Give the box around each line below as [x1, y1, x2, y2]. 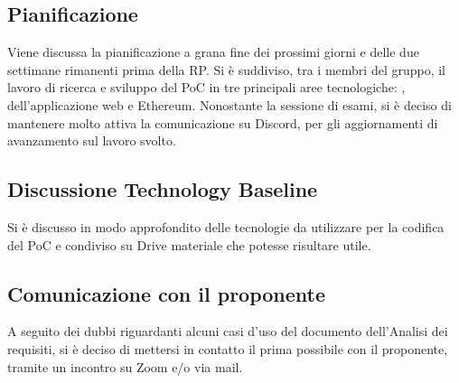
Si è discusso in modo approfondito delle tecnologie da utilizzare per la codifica [7, 217, 445, 236]
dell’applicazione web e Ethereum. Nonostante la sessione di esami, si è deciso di [7, 95, 452, 114]
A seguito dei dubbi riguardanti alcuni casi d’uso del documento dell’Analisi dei [7, 322, 448, 341]
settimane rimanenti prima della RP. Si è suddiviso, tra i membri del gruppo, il [7, 60, 446, 79]
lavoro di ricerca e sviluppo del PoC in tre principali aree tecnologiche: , [7, 78, 406, 97]
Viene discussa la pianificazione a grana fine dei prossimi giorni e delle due [7, 42, 419, 61]
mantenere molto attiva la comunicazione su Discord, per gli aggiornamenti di [7, 113, 438, 132]
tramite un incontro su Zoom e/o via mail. [7, 357, 243, 376]
